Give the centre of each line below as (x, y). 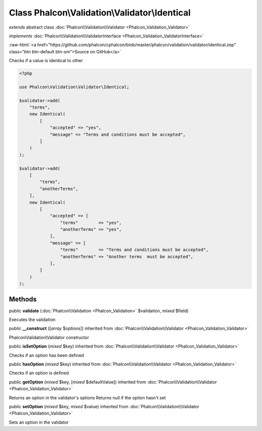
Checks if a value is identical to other (46, 61)
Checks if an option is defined (39, 373)
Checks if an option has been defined (47, 355)
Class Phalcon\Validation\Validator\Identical (100, 13)
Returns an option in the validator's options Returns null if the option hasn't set (87, 398)
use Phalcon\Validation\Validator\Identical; (74, 87)
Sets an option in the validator (39, 422)
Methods (23, 299)
